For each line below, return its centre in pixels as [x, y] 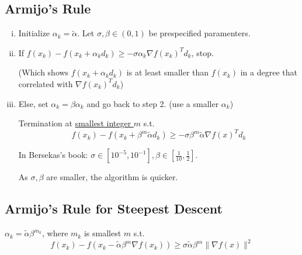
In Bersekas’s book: [53, 155]
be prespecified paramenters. [199, 33]
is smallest [103, 233]
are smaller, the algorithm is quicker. [112, 177]
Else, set [33, 103]
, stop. [202, 52]
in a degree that [269, 72]
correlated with [46, 83]
